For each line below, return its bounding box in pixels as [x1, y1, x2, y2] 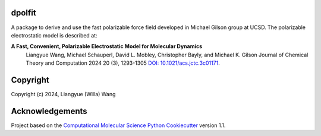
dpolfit [11, 8, 36, 18]
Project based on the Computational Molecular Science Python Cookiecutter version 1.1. [11, 122, 226, 129]
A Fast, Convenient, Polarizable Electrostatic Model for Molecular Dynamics [11, 43, 203, 50]
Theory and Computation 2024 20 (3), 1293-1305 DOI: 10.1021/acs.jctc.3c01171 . [26, 59, 220, 67]
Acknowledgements [11, 106, 87, 116]
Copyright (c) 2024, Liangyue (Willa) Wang [11, 90, 116, 97]
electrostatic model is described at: [11, 31, 97, 39]
